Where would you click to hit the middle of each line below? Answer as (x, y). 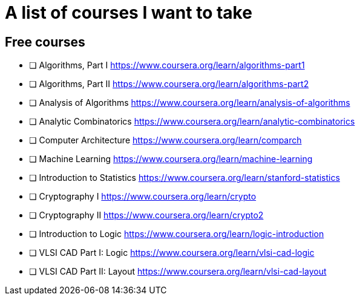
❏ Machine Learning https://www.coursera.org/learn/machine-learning (171, 159)
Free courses (45, 42)
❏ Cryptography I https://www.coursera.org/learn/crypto (143, 197)
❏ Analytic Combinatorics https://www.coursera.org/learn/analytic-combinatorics (192, 122)
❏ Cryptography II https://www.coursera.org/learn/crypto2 (146, 215)
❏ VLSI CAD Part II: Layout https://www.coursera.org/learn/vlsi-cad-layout (178, 272)
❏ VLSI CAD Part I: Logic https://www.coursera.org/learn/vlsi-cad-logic (172, 253)
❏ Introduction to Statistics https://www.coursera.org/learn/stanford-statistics (185, 178)
